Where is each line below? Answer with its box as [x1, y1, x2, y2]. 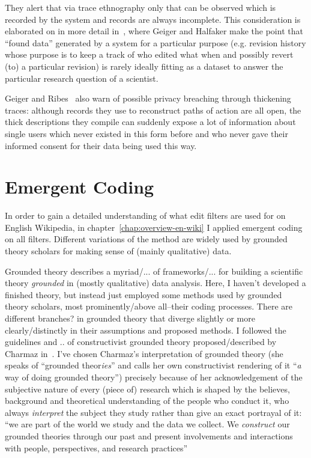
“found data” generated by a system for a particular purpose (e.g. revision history [5, 36, 306, 49]
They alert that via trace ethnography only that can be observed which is [5, 1, 276, 13]
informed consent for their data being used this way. [5, 139, 197, 151]
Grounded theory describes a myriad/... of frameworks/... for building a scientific [5, 264, 303, 277]
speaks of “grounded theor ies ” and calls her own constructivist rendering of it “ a [5, 359, 301, 371]
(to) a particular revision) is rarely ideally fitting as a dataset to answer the [5, 60, 283, 72]
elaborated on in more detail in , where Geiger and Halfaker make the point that [5, 25, 303, 37]
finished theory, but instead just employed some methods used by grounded [5, 288, 282, 301]
